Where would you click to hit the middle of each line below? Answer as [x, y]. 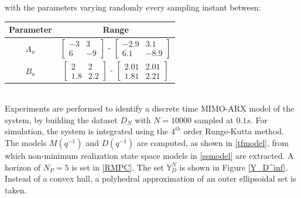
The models [26, 143]
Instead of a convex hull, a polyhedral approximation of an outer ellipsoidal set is [150, 178]
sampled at [214, 119]
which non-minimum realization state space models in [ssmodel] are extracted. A [149, 156]
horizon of [23, 167]
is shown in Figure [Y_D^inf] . [234, 167]
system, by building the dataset [61, 119]
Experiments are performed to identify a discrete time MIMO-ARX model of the [150, 108]
